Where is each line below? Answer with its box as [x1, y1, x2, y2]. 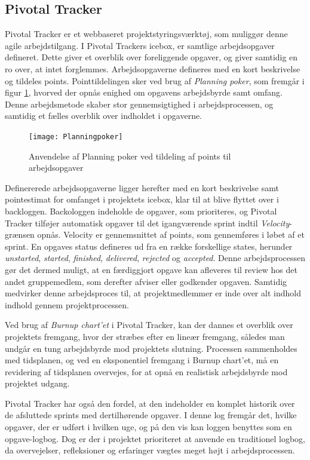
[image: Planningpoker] [29, 132, 123, 141]
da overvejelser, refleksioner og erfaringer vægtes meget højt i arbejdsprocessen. [5, 444, 295, 456]
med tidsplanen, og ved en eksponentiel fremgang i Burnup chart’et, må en [5, 354, 279, 366]
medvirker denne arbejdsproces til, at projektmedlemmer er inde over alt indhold [5, 287, 301, 299]
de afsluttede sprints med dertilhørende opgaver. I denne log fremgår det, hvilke [5, 409, 297, 421]
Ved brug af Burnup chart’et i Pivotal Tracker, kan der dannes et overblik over [5, 318, 293, 331]
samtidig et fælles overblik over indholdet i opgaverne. [5, 109, 202, 122]
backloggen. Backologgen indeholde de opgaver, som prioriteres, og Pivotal [5, 204, 277, 217]
